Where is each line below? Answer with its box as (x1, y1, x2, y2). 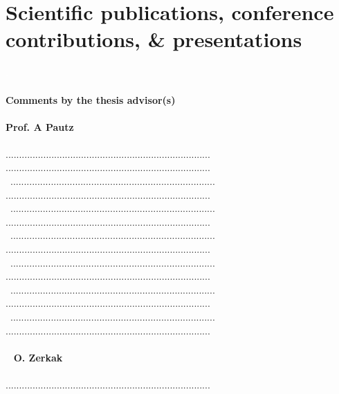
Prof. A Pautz (6, 119, 74, 134)
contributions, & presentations (6, 25, 302, 53)
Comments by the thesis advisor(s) (6, 92, 176, 107)
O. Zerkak (13, 350, 63, 364)
